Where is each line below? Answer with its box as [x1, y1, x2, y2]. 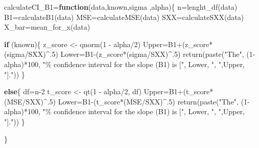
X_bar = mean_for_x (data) [4, 22, 90, 32]
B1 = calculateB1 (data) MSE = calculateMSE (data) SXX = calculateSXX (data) [4, 11, 244, 22]
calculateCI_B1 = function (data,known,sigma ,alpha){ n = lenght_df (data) [4, 2, 238, 12]
